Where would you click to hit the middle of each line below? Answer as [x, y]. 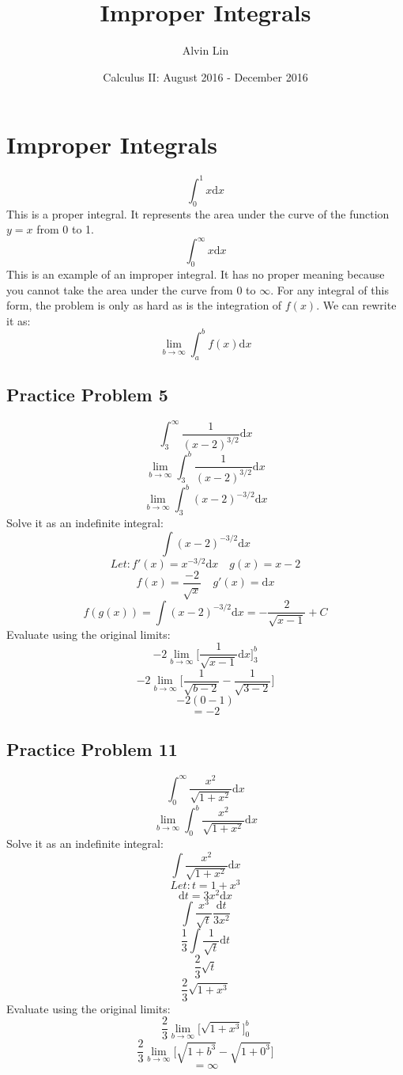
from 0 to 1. [65, 229]
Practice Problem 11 [92, 749]
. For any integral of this [330, 289]
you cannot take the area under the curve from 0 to [131, 289]
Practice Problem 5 [87, 395]
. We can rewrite [356, 305]
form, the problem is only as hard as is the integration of [144, 305]
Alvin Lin [205, 50]
